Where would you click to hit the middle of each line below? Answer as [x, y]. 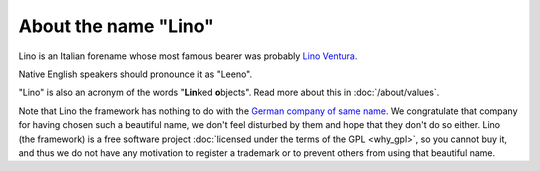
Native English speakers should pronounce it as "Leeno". [135, 74]
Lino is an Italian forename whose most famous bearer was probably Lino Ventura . [188, 56]
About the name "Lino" [116, 26]
